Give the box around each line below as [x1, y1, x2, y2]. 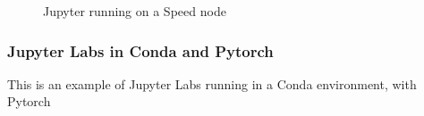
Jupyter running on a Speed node [43, 2, 226, 20]
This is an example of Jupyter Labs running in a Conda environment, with [7, 74, 417, 93]
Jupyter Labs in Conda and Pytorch [7, 39, 274, 62]
